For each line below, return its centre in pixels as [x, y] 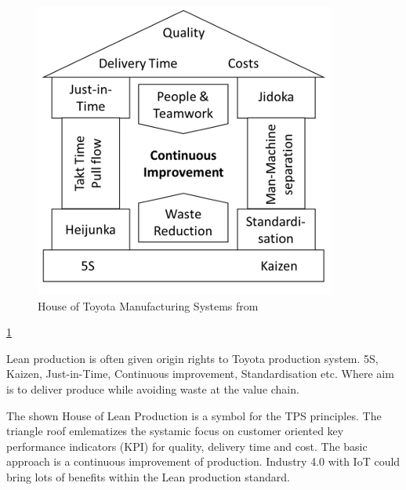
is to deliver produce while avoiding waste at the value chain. [153, 388]
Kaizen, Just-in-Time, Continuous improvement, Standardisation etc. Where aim [200, 374]
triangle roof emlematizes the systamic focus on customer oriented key [175, 431]
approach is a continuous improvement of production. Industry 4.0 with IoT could [203, 461]
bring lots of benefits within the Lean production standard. [148, 476]
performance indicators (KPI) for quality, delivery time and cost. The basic [187, 446]
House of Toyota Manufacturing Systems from [148, 305]
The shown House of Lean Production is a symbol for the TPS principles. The [194, 415]
